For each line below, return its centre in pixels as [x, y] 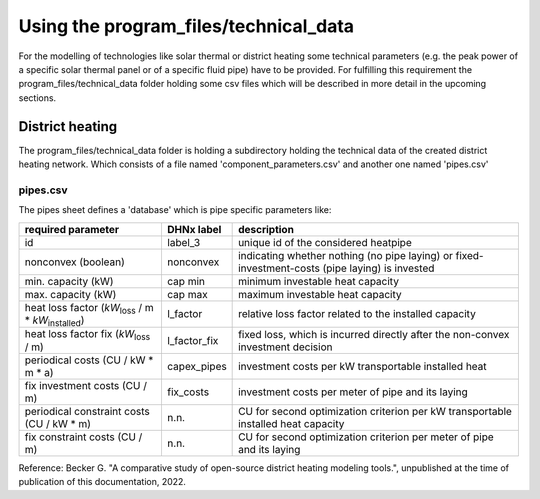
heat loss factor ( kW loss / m [89, 308]
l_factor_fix [192, 340]
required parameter [72, 229]
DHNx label [194, 229]
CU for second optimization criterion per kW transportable [375, 412]
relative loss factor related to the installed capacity [357, 314]
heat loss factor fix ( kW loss [87, 335]
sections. [37, 97]
